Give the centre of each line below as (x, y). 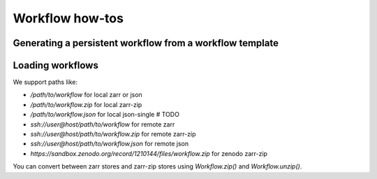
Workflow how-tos (68, 18)
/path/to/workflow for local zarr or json (86, 95)
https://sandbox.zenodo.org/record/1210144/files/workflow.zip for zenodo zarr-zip (149, 153)
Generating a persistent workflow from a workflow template (146, 43)
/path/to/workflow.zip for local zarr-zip (86, 104)
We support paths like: (45, 82)
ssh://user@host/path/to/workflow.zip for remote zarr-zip (113, 134)
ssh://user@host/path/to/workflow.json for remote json (109, 144)
